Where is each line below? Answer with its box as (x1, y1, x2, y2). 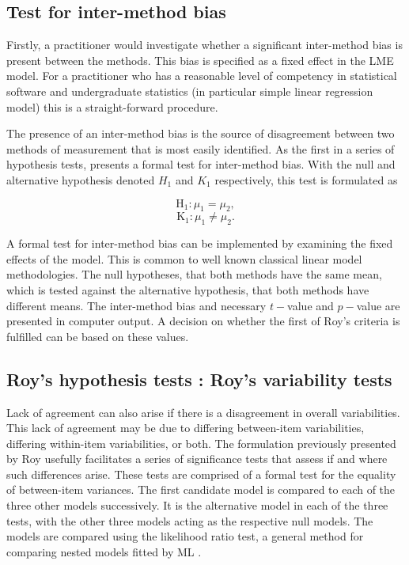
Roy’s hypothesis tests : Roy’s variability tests (6, 366, 392, 391)
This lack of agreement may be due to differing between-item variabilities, (6, 419, 365, 436)
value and (287, 297, 334, 313)
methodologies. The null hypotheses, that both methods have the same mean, (6, 266, 382, 282)
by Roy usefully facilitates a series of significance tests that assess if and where (6, 450, 388, 467)
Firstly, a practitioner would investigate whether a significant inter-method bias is (6, 36, 403, 53)
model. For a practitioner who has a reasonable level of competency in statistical (6, 67, 397, 84)
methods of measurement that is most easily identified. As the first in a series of (6, 140, 395, 157)
